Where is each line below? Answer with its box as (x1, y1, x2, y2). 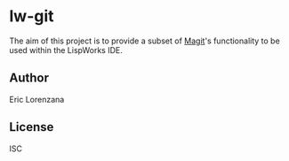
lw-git (9, 6, 55, 27)
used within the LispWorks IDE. (9, 44, 123, 55)
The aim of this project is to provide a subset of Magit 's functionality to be (9, 35, 280, 46)
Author (9, 71, 49, 86)
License (9, 119, 54, 134)
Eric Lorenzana (9, 94, 65, 104)
